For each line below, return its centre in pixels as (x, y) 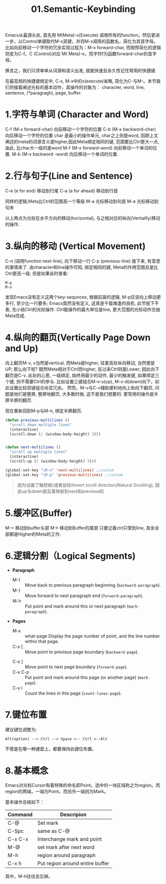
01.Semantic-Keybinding (83, 9)
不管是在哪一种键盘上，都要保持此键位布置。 (51, 749)
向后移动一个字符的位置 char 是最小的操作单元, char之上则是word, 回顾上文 (82, 136)
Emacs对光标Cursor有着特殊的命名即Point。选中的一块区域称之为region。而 (83, 785)
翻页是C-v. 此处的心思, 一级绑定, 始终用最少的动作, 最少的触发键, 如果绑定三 (82, 375)
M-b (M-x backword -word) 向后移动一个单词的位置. (65, 154)
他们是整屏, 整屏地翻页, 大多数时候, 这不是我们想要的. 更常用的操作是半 (86, 394)
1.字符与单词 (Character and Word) (77, 115)
